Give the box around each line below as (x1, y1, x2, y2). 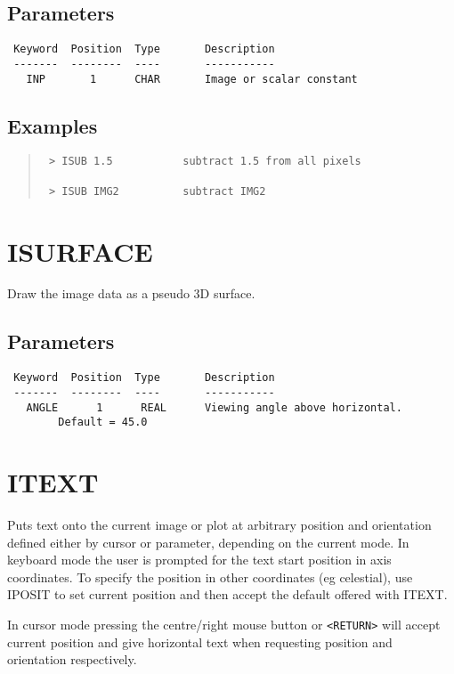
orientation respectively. (7, 650, 137, 669)
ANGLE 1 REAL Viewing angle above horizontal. (26, 401, 402, 414)
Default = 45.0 (58, 416, 148, 429)
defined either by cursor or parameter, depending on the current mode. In (7, 532, 409, 551)
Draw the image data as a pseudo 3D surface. (7, 284, 255, 303)
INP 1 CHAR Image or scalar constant (26, 72, 358, 85)
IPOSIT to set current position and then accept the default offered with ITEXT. (7, 585, 448, 604)
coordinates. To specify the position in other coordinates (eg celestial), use (7, 567, 413, 586)
